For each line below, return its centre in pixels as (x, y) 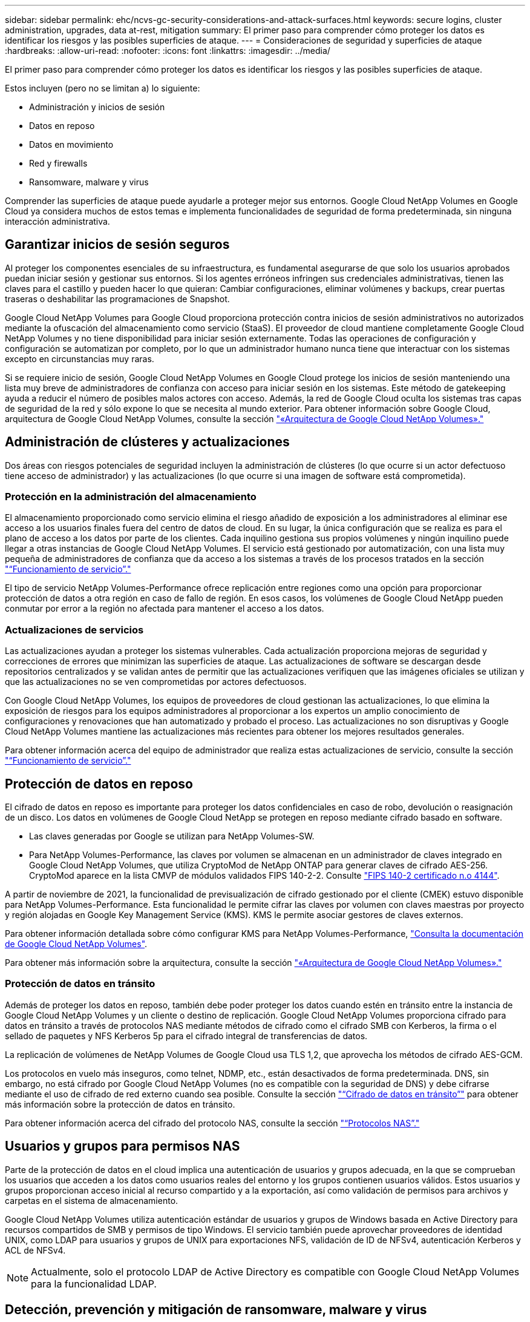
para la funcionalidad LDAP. (94, 1284)
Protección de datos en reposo (99, 784)
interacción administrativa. (57, 221)
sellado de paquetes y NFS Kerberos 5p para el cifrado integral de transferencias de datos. (186, 1036)
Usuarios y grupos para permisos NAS (123, 1146)
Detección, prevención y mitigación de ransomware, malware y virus (216, 1310)
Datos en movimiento (71, 144)
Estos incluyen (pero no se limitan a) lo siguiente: (103, 88)
